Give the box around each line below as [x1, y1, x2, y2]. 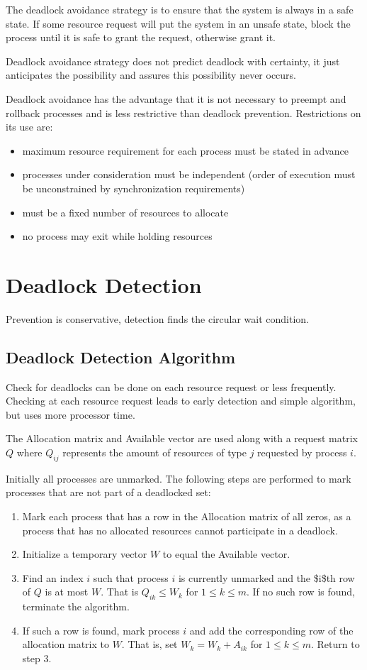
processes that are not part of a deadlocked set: [6, 485, 211, 500]
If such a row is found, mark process [22, 622, 180, 637]
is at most [45, 584, 89, 599]
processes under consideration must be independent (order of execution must [22, 167, 356, 182]
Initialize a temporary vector [22, 547, 147, 561]
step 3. [22, 650, 52, 665]
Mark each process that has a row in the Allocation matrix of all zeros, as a [22, 509, 351, 523]
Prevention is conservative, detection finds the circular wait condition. [6, 311, 309, 326]
